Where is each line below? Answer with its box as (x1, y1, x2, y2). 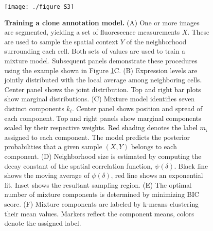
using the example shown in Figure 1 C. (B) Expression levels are (4, 65, 197, 75)
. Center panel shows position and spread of (72, 103, 203, 113)
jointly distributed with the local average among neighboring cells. (4, 75, 202, 85)
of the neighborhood (126, 36, 187, 46)
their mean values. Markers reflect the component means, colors (4, 208, 195, 218)
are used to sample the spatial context (4, 36, 118, 46)
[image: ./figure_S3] (4, 3, 74, 10)
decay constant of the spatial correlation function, (4, 160, 153, 171)
